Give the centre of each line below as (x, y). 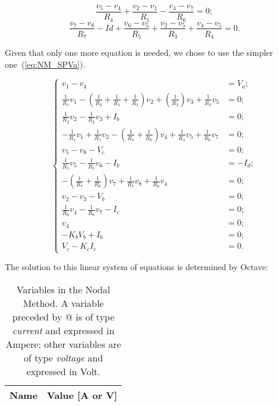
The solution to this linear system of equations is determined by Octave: (137, 267)
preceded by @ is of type (63, 316)
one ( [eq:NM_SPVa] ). (45, 64)
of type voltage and (64, 357)
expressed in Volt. (63, 371)
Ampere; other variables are (63, 344)
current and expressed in (63, 330)
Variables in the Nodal (63, 289)
